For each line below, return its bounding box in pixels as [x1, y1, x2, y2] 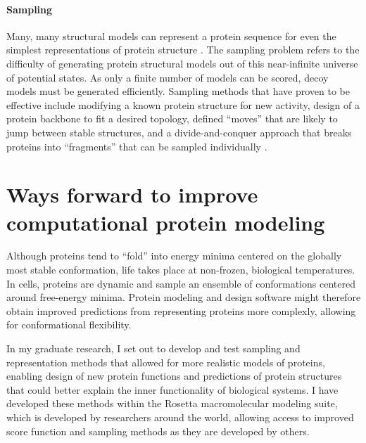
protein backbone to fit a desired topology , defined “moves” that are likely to [6, 111, 338, 126]
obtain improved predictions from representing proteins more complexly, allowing [6, 303, 356, 318]
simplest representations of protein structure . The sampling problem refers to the [6, 42, 360, 57]
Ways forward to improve [6, 180, 258, 209]
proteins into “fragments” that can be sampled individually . [6, 139, 267, 153]
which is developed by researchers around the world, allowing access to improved [6, 409, 354, 424]
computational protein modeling [6, 207, 325, 236]
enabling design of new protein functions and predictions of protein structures [6, 368, 342, 383]
